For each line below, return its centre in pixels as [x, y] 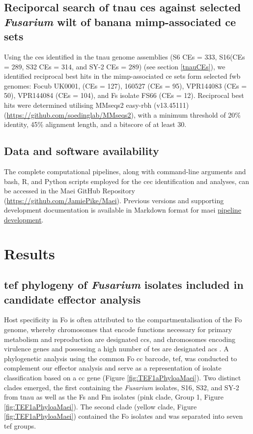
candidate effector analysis [72, 299]
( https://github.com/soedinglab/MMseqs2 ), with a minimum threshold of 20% [122, 114]
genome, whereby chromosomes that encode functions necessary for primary [118, 329]
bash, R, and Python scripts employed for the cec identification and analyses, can [127, 181]
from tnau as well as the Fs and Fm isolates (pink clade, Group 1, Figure [114, 397]
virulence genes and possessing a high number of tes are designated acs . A [116, 349]
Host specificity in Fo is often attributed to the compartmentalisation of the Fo [123, 320]
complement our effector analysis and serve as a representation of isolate [113, 368]
